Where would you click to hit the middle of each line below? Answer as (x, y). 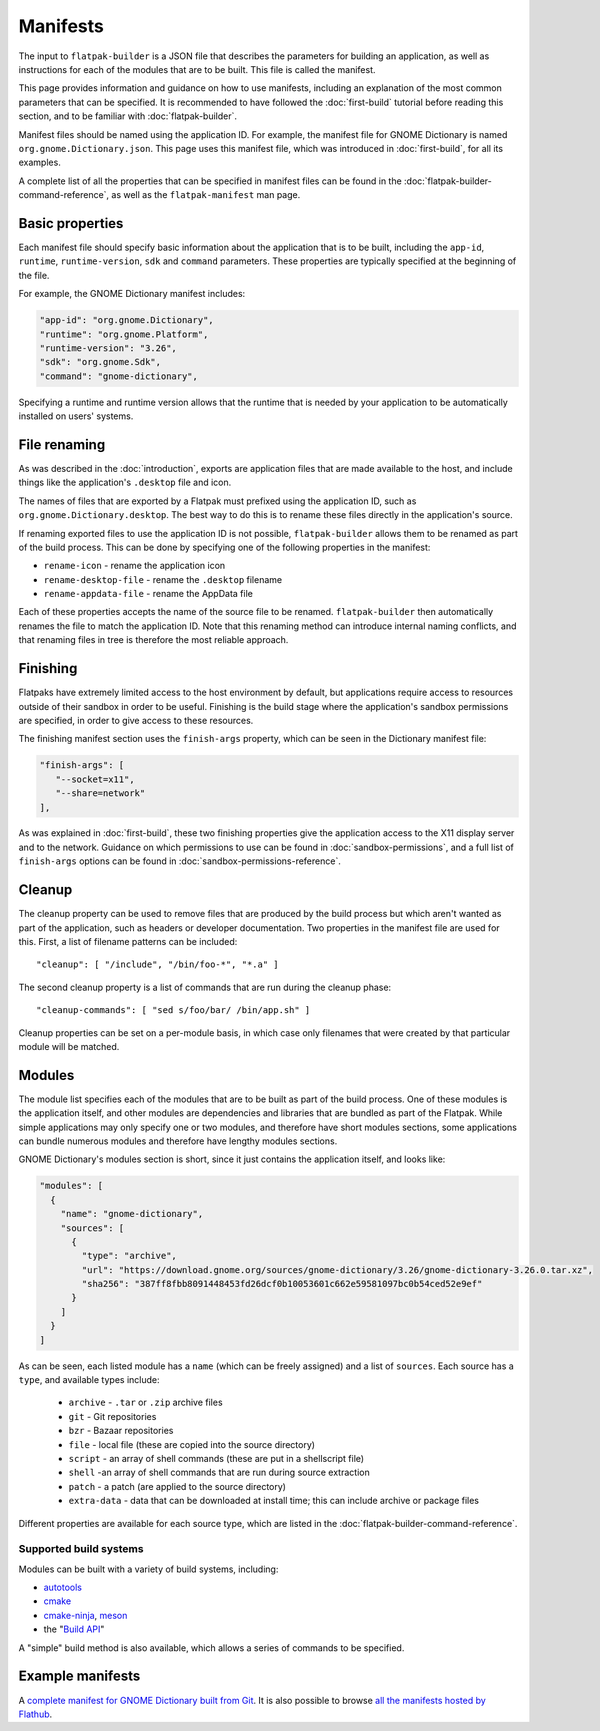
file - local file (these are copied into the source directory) (191, 1444)
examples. (40, 162)
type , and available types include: (89, 1380)
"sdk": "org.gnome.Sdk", (100, 362)
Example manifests (79, 1676)
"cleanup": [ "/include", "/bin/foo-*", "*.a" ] (157, 964)
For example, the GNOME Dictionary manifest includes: (132, 294)
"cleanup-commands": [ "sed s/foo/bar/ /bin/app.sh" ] (173, 1010)
